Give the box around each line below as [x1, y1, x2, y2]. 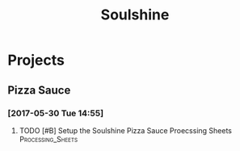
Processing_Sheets [19, 134, 78, 144]
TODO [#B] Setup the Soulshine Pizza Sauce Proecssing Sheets [19, 125, 232, 135]
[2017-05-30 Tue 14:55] [7, 107, 104, 119]
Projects [7, 51, 65, 69]
